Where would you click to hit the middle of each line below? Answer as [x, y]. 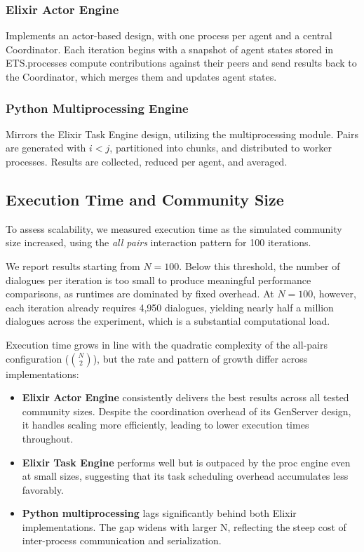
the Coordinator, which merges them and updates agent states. [141, 76]
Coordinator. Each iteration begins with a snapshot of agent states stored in [170, 49]
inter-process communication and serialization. [122, 540]
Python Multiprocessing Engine [97, 108]
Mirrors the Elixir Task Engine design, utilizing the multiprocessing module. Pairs [182, 134]
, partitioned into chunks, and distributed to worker [221, 148]
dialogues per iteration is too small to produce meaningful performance [159, 280]
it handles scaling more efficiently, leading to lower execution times [166, 425]
